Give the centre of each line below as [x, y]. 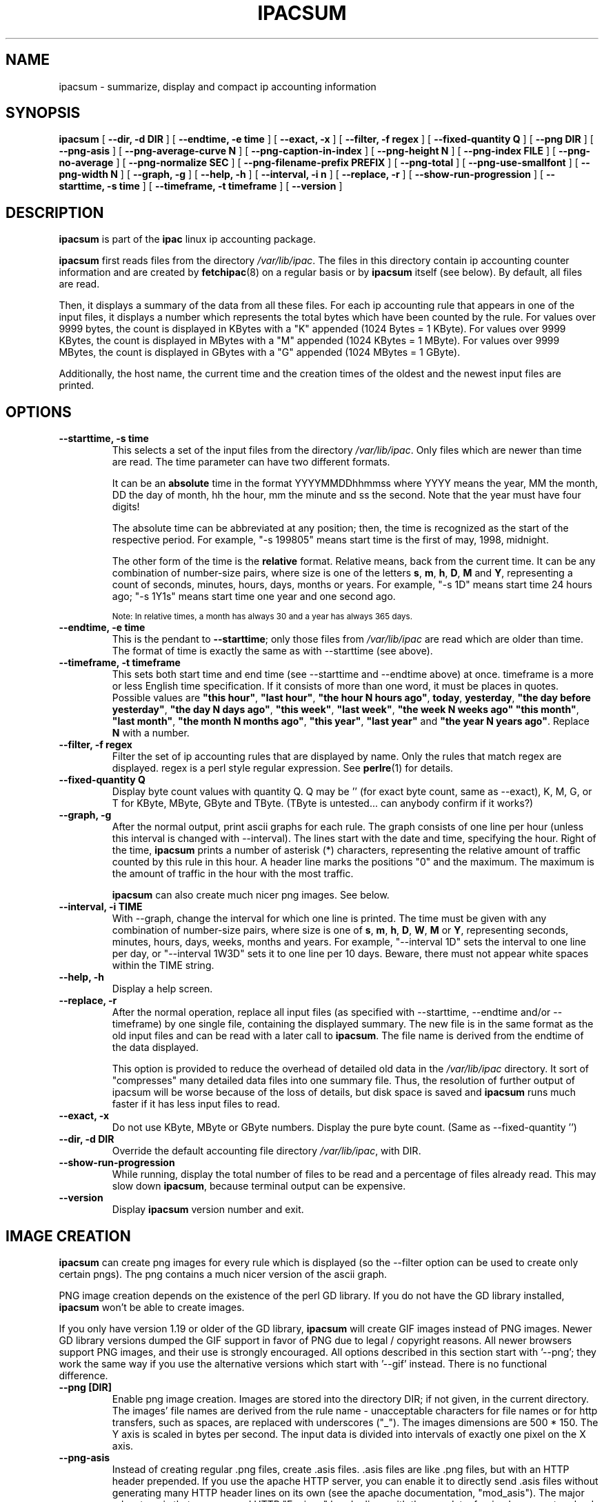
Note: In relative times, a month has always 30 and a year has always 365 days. [262, 617]
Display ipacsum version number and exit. [208, 1210]
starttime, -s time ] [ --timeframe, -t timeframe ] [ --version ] [201, 186]
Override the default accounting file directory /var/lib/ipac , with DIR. [266, 1151]
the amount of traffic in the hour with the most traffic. [233, 874]
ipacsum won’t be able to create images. [152, 1307]
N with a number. [151, 733]
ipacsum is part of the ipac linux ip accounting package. [187, 239]
